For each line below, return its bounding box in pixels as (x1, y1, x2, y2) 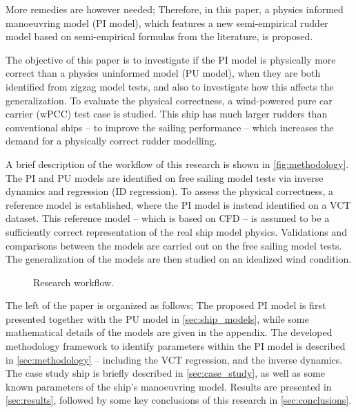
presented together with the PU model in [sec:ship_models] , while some (6, 311, 309, 326)
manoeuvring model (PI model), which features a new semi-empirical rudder (6, 15, 328, 30)
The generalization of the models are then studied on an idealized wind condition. (6, 252, 352, 266)
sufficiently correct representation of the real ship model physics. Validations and (6, 224, 347, 238)
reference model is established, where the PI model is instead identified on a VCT (6, 197, 351, 212)
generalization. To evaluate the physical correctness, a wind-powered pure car (6, 93, 333, 107)
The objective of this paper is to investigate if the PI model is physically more (6, 52, 336, 66)
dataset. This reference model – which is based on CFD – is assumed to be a (6, 211, 330, 225)
